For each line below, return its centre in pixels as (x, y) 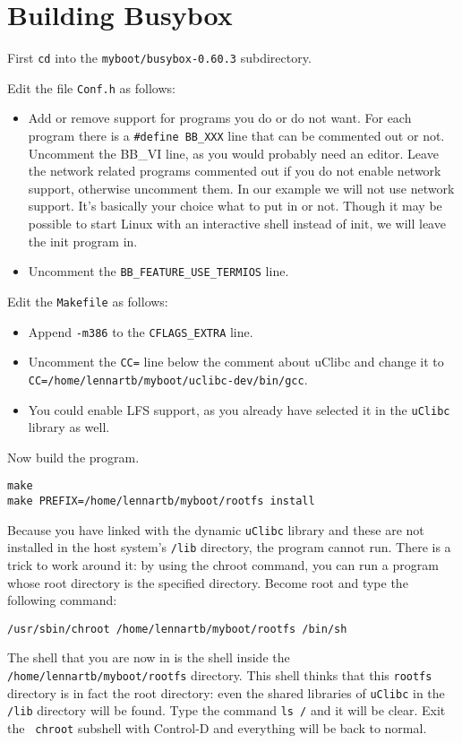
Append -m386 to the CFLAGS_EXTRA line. (141, 331)
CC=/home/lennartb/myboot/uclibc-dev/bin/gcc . (168, 379)
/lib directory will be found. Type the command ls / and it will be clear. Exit (227, 710)
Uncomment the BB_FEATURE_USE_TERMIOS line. (158, 271)
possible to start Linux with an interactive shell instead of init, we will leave (237, 224)
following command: (62, 600)
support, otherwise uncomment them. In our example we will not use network (241, 188)
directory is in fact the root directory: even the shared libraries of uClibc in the (226, 692)
